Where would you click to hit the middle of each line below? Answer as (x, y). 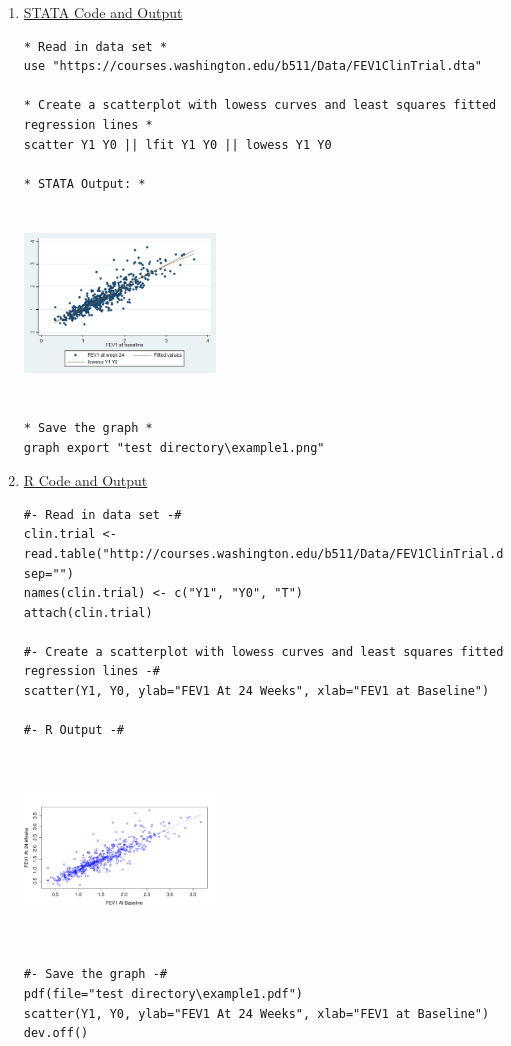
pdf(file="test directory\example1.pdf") (163, 994)
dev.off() (56, 1033)
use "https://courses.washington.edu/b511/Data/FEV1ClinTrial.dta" (252, 66)
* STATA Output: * (84, 183)
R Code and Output (85, 480)
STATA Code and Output (103, 12)
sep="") (48, 573)
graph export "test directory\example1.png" (174, 447)
